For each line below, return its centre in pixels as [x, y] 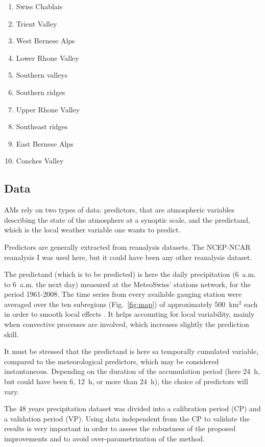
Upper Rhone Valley [48, 109]
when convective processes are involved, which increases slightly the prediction [127, 324]
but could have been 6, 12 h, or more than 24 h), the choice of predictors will [126, 381]
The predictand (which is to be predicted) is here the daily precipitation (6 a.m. [130, 274]
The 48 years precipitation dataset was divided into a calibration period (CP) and [132, 408]
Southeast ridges [42, 126]
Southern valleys [42, 75]
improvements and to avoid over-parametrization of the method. [105, 439]
